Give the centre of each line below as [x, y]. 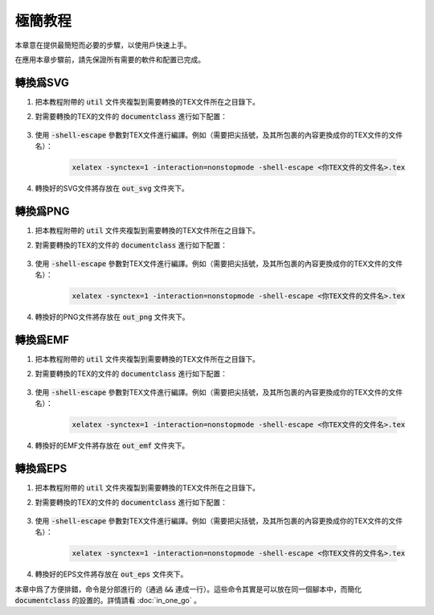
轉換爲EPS [41, 468]
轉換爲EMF [42, 340]
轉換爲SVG [42, 82]
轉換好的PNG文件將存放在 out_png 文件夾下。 [112, 317]
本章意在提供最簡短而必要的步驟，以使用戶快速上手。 [103, 45]
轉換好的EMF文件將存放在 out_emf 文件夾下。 [112, 445]
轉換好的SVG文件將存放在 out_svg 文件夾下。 [112, 188]
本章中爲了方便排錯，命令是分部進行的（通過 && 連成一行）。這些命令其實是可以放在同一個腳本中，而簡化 [188, 589]
